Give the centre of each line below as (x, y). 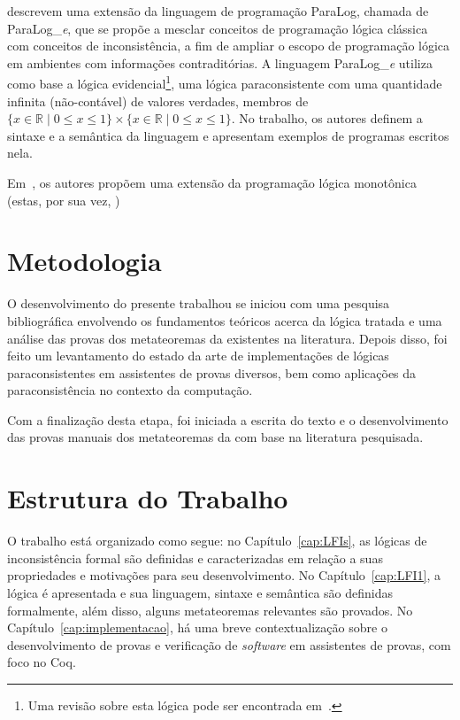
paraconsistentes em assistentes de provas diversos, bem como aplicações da (212, 372)
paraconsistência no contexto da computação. (130, 390)
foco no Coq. (42, 662)
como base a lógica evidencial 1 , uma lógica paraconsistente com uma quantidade (225, 82)
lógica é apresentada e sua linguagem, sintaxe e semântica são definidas (200, 592)
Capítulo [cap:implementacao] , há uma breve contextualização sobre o (197, 627)
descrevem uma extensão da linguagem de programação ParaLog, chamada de (218, 11)
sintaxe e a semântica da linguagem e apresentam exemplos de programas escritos (228, 135)
